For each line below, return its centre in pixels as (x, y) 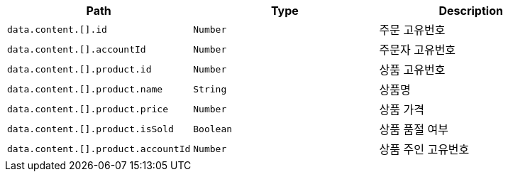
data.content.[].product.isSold (90, 129)
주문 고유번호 (412, 30)
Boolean (213, 129)
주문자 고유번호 (418, 50)
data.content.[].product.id (79, 69)
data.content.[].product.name (85, 89)
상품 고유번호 (412, 70)
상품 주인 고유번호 (424, 149)
